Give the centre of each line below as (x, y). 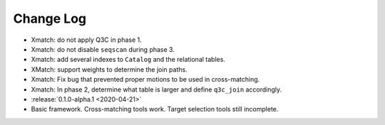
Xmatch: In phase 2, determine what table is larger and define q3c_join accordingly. (156, 89)
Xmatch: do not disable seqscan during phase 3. (103, 49)
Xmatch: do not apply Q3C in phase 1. (86, 40)
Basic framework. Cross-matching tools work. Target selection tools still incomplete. (155, 109)
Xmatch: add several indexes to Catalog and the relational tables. (128, 60)
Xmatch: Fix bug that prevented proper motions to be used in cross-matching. (145, 80)
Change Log (50, 18)
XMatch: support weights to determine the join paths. (109, 69)
